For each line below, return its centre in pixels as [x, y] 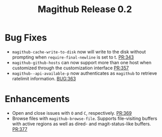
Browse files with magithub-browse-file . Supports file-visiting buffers [85, 118]
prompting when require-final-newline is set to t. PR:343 [73, 57]
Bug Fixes [26, 38]
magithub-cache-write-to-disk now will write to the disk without [79, 52]
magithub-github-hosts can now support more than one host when [82, 62]
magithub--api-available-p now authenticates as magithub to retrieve [85, 73]
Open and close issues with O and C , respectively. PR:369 [72, 113]
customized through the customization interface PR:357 [70, 68]
